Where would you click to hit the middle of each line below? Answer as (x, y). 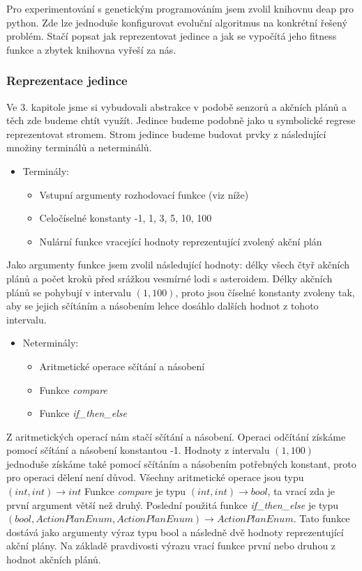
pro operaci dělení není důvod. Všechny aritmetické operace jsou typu (155, 477)
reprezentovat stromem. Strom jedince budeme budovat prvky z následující (166, 134)
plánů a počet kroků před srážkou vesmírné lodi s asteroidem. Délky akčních (169, 278)
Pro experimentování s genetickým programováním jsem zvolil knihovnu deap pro (180, 8)
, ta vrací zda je (301, 491)
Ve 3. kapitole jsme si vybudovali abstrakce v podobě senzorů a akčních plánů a (177, 106)
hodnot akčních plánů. (54, 559)
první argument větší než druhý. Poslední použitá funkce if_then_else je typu (173, 504)
